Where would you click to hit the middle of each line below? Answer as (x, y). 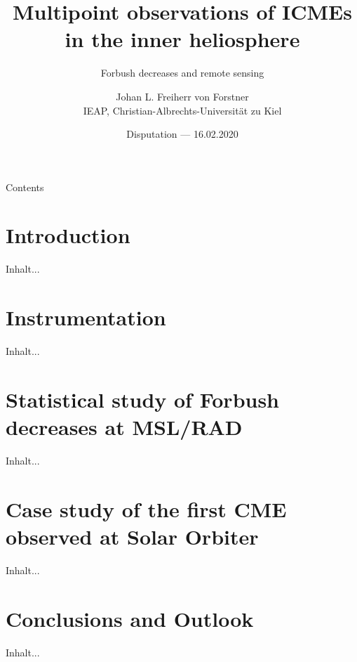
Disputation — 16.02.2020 (182, 134)
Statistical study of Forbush (143, 399)
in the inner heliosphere (182, 39)
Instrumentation (86, 317)
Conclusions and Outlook (130, 618)
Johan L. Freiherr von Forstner (182, 96)
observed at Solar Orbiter (132, 536)
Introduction (68, 235)
